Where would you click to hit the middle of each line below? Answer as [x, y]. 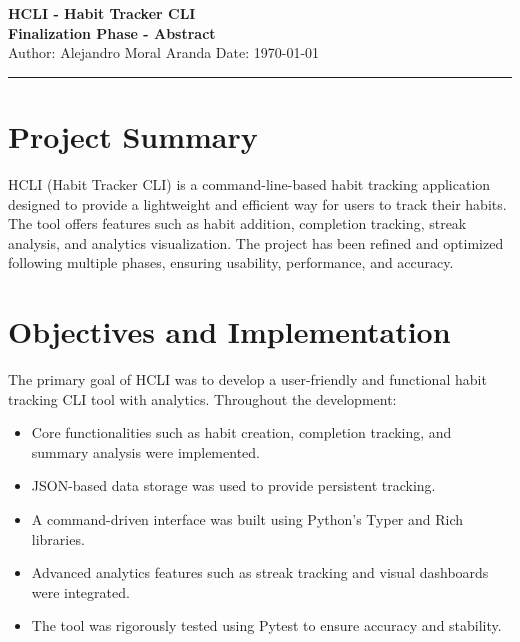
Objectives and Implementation [229, 331]
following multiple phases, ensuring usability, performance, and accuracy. [231, 262]
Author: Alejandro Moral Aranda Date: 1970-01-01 [164, 52]
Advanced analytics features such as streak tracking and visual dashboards [260, 572]
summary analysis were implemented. [145, 451]
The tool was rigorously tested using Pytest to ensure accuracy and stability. [266, 625]
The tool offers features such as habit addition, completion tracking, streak [237, 223]
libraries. [58, 538]
